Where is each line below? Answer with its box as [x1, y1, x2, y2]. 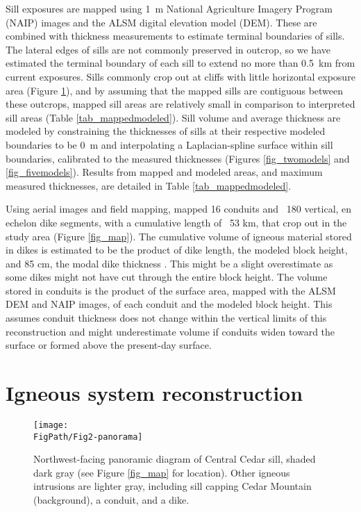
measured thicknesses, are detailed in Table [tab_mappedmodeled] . [6, 178, 292, 192]
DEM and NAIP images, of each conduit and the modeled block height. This [6, 297, 333, 311]
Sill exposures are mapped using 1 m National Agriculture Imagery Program [6, 1, 333, 15]
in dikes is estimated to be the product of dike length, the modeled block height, [6, 242, 348, 257]
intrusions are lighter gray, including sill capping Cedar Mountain [33, 479, 312, 493]
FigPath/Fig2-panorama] [33, 431, 143, 442]
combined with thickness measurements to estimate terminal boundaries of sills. [6, 28, 345, 43]
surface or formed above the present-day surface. [6, 338, 212, 352]
